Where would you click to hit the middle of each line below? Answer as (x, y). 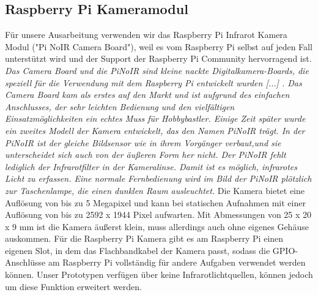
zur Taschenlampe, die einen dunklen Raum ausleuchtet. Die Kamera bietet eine (155, 190)
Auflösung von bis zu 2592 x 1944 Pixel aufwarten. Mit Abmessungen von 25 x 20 (158, 215)
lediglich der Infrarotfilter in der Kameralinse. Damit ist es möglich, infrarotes (151, 166)
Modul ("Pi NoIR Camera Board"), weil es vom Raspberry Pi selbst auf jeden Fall (159, 46)
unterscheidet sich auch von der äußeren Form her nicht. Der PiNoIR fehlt (146, 155)
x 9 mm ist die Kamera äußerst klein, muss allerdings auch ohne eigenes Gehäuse (157, 226)
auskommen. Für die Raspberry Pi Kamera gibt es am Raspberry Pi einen (144, 238)
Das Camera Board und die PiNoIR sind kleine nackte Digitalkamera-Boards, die (157, 70)
